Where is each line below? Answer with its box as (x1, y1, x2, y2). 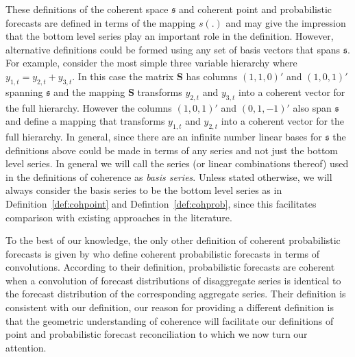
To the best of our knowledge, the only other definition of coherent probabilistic (5, 233, 341, 247)
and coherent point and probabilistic (179, 2, 332, 16)
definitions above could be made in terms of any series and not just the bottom (5, 143, 339, 157)
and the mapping (53, 84, 125, 99)
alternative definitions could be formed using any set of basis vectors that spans (5, 42, 341, 56)
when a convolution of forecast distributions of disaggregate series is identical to (5, 273, 341, 287)
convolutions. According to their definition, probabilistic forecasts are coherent (5, 260, 335, 274)
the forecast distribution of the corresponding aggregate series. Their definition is (5, 286, 346, 301)
